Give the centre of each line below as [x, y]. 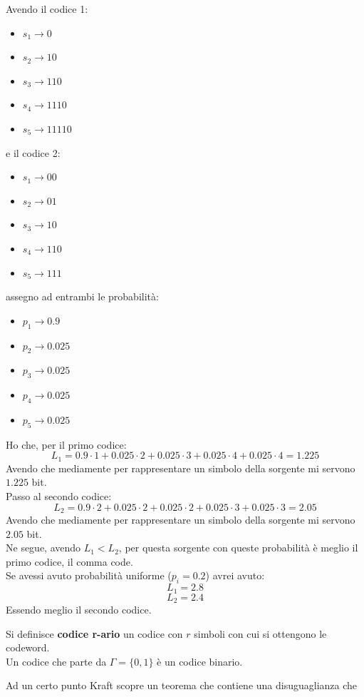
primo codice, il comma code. [69, 561]
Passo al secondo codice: [59, 495]
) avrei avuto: [235, 575]
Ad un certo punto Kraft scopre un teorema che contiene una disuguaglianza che [182, 685]
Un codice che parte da [56, 661]
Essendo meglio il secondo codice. [79, 610]
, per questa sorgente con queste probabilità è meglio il [238, 548]
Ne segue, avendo [43, 548]
